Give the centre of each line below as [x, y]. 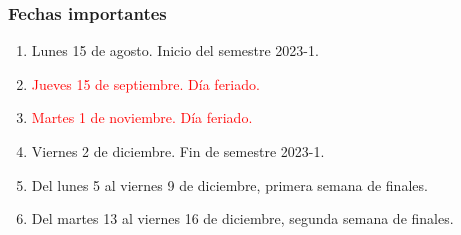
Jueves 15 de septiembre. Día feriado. [145, 83]
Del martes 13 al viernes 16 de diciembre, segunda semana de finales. [242, 218]
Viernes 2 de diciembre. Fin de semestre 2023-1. [178, 151]
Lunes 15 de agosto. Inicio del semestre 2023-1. [175, 50]
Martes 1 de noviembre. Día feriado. [142, 117]
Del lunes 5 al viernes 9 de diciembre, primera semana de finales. [229, 184]
